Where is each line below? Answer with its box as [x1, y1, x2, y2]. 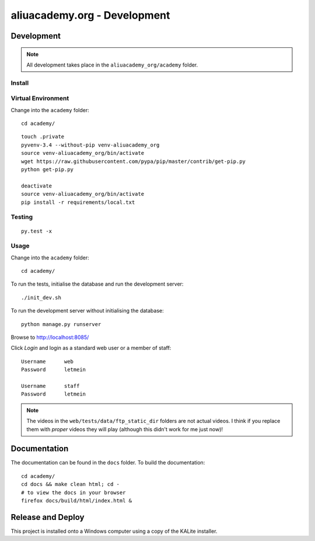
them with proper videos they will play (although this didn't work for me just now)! [26, 425, 223, 432]
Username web [21, 358, 74, 365]
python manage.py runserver [21, 321, 101, 327]
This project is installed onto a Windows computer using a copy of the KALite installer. [10, 528, 218, 535]
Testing [10, 213, 33, 221]
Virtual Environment [10, 94, 69, 102]
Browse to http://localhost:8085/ [10, 334, 89, 341]
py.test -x [21, 228, 52, 234]
